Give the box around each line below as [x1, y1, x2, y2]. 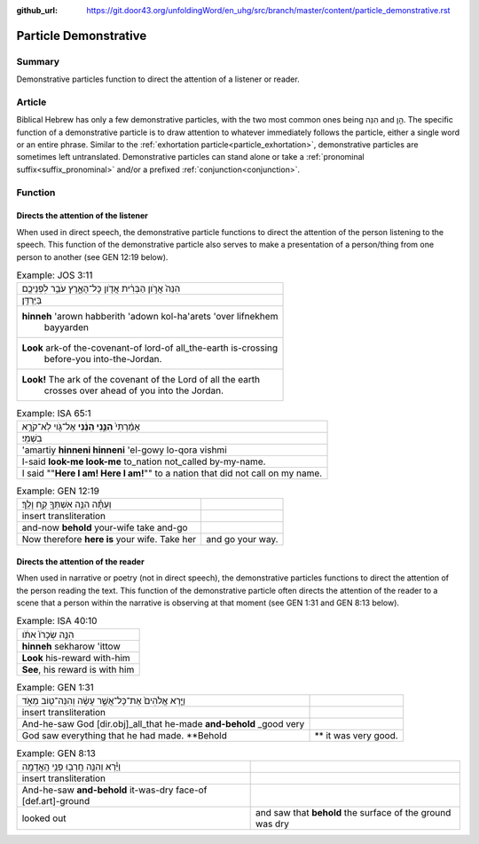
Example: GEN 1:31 [16, 681, 95, 693]
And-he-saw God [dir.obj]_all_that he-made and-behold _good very [21, 718, 305, 730]
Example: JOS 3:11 [16, 269, 93, 281]
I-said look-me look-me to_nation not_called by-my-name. [21, 455, 266, 468]
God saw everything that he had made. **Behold [21, 730, 228, 742]
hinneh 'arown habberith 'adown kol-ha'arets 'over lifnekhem [21, 311, 279, 323]
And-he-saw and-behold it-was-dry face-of [21, 784, 208, 796]
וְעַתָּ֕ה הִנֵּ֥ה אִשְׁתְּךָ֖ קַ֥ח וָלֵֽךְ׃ [21, 498, 112, 510]
